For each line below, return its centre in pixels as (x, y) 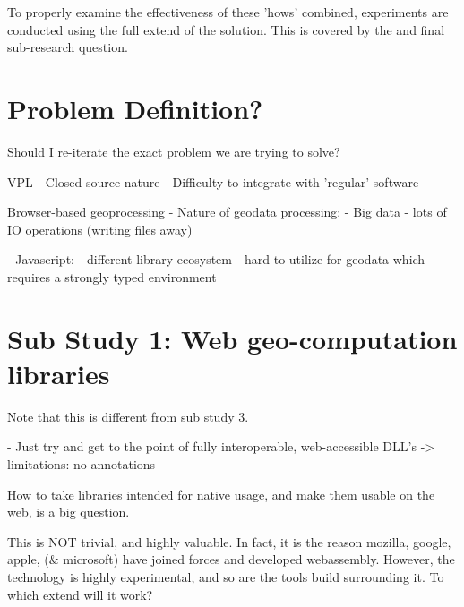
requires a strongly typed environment (112, 276)
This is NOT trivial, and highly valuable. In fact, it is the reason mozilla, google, (229, 541)
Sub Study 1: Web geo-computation (232, 338)
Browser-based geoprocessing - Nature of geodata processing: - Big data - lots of (227, 212)
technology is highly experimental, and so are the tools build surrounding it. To (226, 576)
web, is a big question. (69, 512)
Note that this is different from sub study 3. (128, 416)
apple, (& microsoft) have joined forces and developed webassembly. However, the (231, 559)
